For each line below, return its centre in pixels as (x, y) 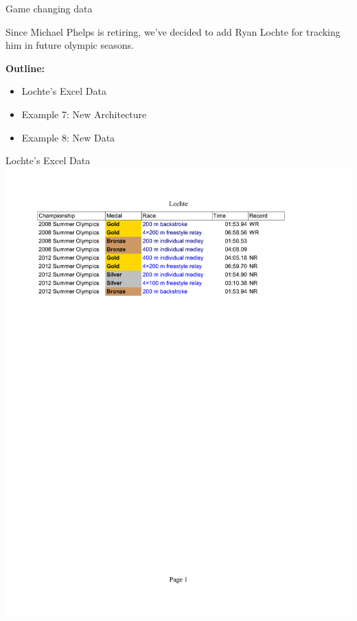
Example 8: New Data (68, 137)
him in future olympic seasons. (70, 45)
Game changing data (49, 8)
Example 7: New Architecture (84, 114)
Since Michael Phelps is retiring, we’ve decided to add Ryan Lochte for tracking (173, 31)
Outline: (25, 68)
